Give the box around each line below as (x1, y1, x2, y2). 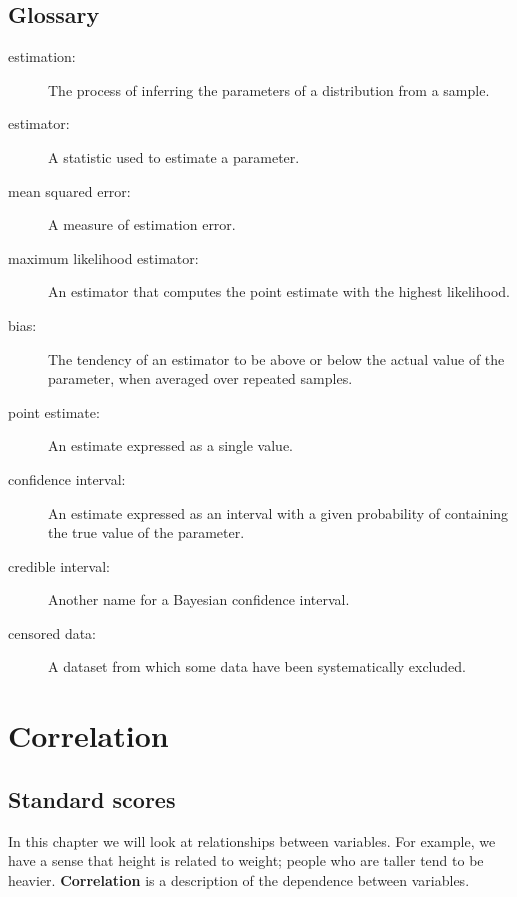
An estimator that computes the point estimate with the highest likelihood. (48, 281, 510, 302)
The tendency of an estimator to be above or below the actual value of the (48, 348, 505, 369)
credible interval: (8, 555, 110, 576)
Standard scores (8, 783, 176, 814)
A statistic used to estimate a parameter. (48, 146, 300, 167)
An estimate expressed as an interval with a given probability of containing (48, 502, 509, 523)
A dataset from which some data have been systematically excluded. (48, 656, 466, 677)
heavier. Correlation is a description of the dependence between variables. (8, 869, 470, 890)
